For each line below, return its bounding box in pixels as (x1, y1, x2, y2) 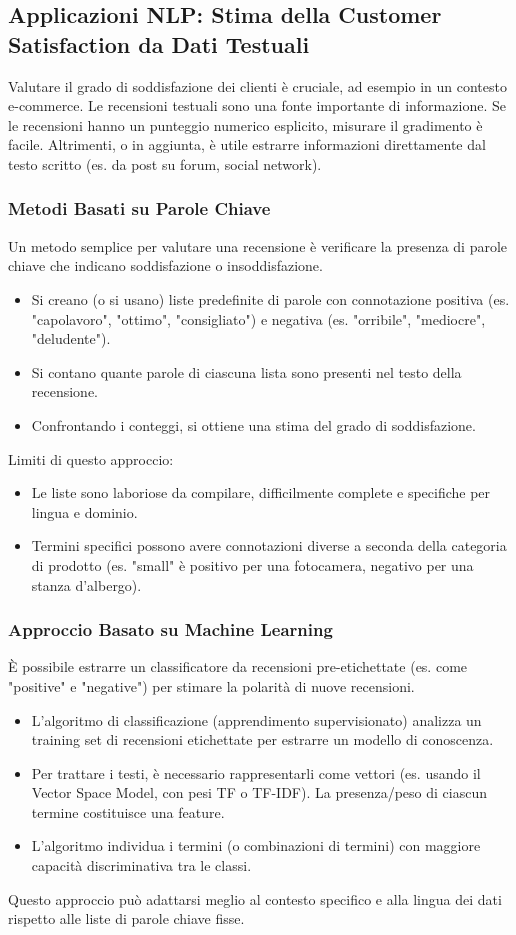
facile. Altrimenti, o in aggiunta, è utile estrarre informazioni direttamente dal (8, 134, 486, 155)
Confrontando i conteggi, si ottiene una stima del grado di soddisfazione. (31, 414, 476, 435)
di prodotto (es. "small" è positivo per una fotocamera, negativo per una (31, 554, 474, 575)
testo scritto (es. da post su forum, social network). (8, 153, 322, 174)
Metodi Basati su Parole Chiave (8, 196, 271, 221)
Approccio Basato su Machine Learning (8, 617, 333, 642)
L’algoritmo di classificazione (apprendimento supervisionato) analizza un (31, 709, 482, 730)
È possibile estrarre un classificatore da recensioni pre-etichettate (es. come (8, 656, 468, 677)
